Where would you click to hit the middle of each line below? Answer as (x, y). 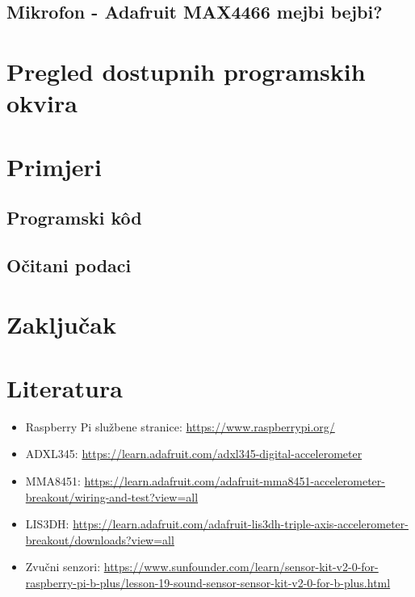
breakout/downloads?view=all (100, 539)
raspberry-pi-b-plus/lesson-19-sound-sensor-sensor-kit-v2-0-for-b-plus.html (208, 582)
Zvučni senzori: (63, 567)
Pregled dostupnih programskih (186, 71)
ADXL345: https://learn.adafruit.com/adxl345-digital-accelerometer (194, 454)
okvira (42, 103)
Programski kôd (74, 218)
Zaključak (61, 324)
